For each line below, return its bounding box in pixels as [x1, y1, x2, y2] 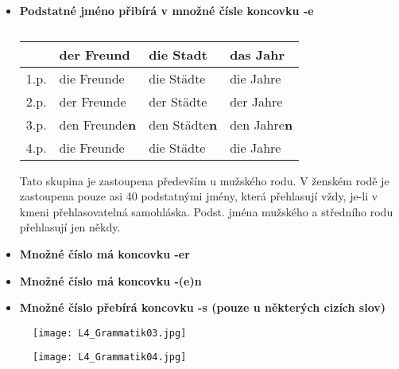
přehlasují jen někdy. [19, 219, 121, 235]
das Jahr [230, 45, 285, 64]
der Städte [149, 91, 207, 111]
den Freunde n [59, 115, 137, 134]
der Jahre [230, 91, 283, 111]
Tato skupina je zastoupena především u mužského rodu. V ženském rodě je [19, 172, 389, 188]
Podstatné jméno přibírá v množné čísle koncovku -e [19, 2, 314, 18]
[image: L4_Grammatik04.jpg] [33, 352, 187, 363]
